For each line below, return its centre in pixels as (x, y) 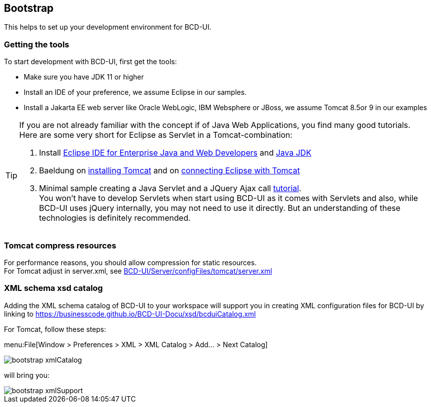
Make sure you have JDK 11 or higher (84, 77)
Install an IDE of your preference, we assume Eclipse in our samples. (135, 92)
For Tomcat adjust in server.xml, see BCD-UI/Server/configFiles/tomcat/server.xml (138, 271)
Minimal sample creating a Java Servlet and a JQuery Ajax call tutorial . (170, 188)
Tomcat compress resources (60, 245)
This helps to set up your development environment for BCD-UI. (108, 27)
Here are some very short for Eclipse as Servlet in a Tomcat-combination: (156, 135)
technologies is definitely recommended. (115, 218)
